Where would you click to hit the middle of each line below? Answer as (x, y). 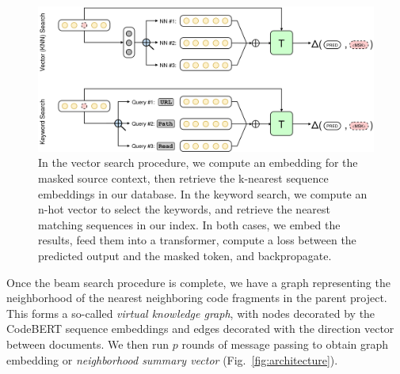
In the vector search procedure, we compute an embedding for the (198, 162)
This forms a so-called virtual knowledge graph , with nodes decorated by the (191, 313)
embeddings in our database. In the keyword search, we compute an (203, 193)
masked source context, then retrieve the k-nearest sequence (183, 178)
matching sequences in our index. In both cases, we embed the (189, 224)
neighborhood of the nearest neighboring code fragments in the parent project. (197, 298)
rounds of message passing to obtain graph (285, 344)
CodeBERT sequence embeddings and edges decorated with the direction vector (200, 329)
